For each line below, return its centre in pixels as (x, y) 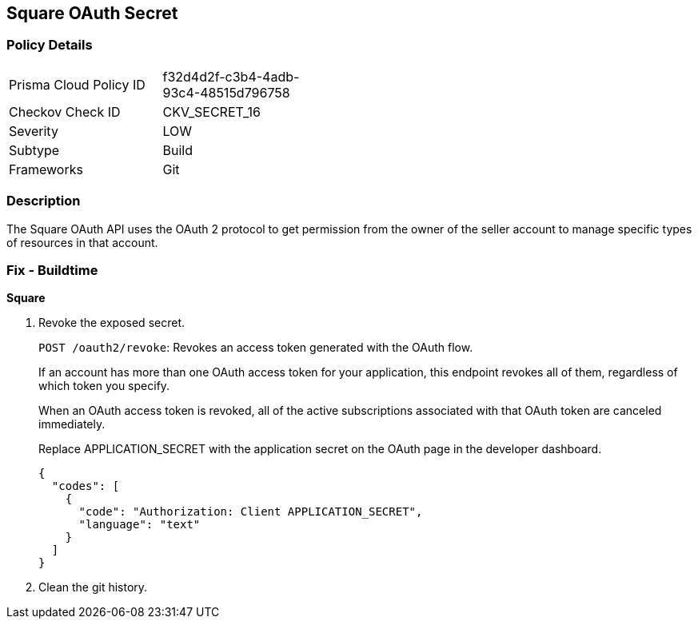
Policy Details (50, 45)
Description (44, 201)
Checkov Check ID (65, 111)
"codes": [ (86, 486)
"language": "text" (140, 525)
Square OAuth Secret (92, 13)
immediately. (72, 424)
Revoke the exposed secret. (112, 323)
